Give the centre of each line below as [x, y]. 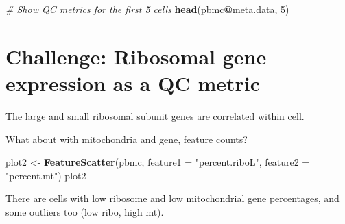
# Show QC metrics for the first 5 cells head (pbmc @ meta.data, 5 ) [147, 9]
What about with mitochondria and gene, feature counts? [127, 139]
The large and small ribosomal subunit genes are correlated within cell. [155, 115]
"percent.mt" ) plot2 [46, 175]
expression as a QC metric [133, 83]
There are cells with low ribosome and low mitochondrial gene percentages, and [172, 198]
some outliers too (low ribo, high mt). [85, 211]
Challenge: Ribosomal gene [136, 56]
